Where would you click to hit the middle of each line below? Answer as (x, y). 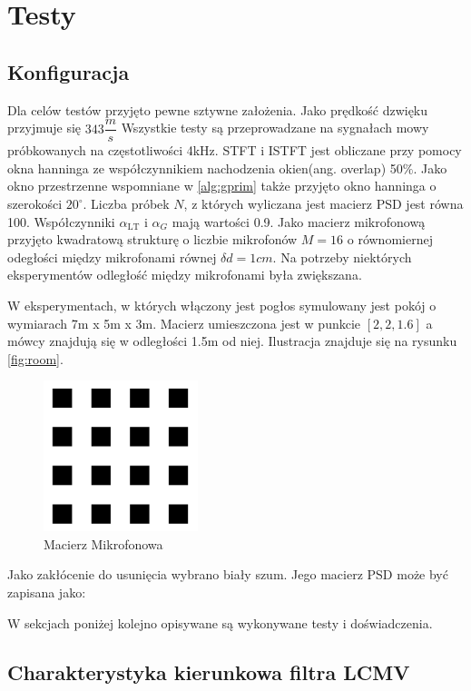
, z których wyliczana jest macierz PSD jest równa (324, 204)
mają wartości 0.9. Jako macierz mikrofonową (299, 221)
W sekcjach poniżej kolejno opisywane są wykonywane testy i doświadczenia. (220, 622)
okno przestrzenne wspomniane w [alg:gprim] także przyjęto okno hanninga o (222, 186)
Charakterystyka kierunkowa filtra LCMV (209, 671)
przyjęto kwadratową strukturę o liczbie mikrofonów (152, 239)
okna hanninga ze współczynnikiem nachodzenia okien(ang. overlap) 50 (205, 168)
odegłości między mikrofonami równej (112, 257)
